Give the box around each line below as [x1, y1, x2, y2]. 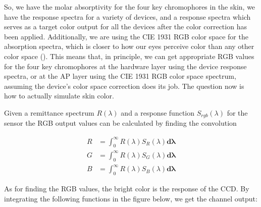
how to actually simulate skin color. [4, 90, 114, 101]
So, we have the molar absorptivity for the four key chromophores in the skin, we [4, 2, 255, 12]
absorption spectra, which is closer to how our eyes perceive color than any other [4, 41, 254, 51]
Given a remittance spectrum [4, 107, 94, 118]
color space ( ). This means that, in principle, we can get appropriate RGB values [4, 50, 254, 61]
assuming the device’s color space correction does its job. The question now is [4, 80, 244, 91]
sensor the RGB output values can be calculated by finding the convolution [4, 118, 237, 128]
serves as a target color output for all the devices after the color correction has [4, 21, 247, 32]
